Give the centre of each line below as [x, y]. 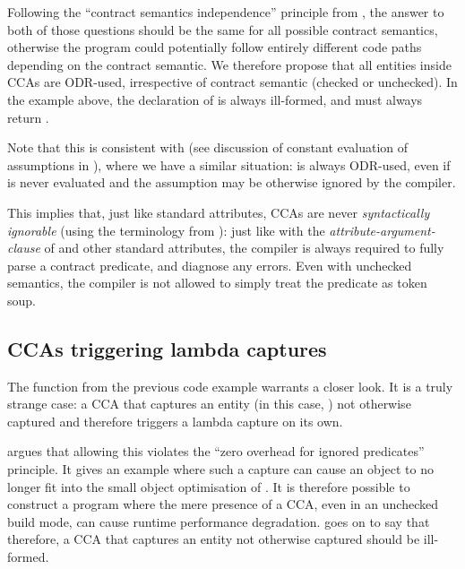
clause [24, 248]
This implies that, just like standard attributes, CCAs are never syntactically [219, 212]
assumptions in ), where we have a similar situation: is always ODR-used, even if [229, 164]
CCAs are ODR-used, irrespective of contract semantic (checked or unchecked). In [232, 82]
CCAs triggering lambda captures [167, 348]
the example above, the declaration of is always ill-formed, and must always [215, 99]
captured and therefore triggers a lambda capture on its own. [175, 421]
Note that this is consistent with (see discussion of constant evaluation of [208, 147]
